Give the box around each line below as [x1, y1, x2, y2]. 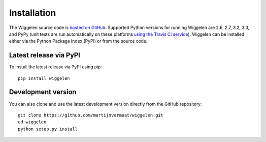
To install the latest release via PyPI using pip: [9, 64, 102, 70]
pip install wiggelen [18, 75, 70, 81]
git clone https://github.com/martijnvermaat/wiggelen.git [18, 112, 164, 118]
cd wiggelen [18, 119, 47, 125]
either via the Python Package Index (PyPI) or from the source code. [9, 38, 148, 44]
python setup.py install [18, 126, 78, 132]
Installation [9, 7, 56, 18]
